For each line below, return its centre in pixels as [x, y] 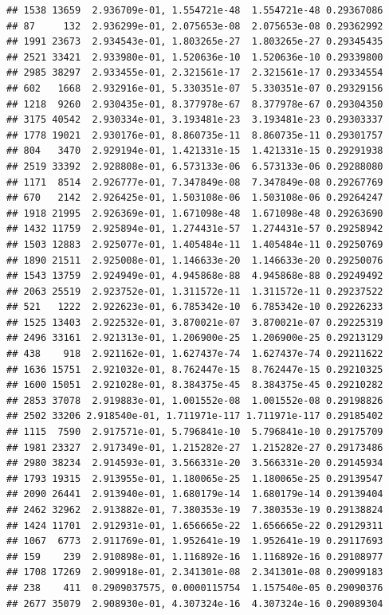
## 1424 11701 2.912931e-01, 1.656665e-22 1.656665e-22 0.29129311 [195, 525]
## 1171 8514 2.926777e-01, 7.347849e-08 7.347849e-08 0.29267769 [195, 182]
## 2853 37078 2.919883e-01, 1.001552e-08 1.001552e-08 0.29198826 [195, 400]
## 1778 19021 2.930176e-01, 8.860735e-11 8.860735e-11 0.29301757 [195, 135]
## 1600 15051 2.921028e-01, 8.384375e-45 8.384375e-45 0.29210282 [195, 385]
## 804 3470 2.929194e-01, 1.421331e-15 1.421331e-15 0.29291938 [195, 151]
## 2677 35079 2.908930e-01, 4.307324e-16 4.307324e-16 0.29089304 [195, 603]
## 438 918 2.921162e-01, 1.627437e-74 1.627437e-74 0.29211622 [195, 354]
